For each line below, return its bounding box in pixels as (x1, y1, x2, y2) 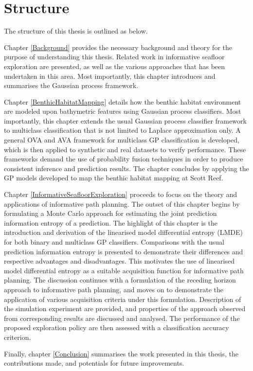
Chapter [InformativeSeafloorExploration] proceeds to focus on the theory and (4, 189, 237, 199)
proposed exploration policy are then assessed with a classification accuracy (4, 322, 229, 333)
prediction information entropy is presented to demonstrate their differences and (4, 246, 243, 256)
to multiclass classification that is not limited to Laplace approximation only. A (4, 125, 241, 135)
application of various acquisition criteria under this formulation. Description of (4, 294, 241, 304)
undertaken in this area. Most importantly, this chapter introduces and (4, 71, 216, 81)
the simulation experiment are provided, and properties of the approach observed (4, 303, 246, 314)
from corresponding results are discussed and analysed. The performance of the (4, 313, 240, 323)
